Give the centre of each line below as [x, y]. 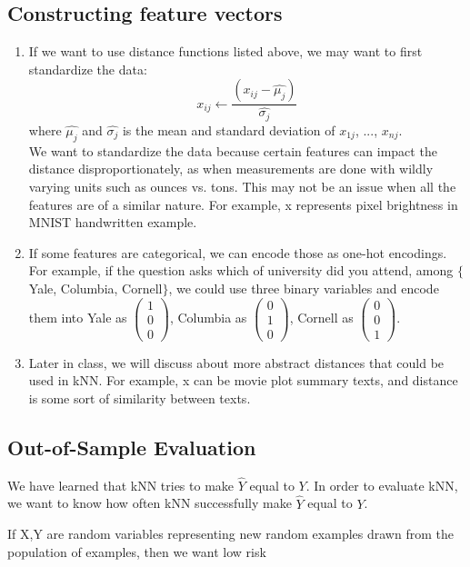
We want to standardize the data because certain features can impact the [233, 150]
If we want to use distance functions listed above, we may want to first [225, 51]
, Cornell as [321, 318]
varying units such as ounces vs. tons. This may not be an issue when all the [242, 186]
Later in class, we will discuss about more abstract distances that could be [236, 362]
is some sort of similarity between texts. [140, 398]
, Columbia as [208, 318]
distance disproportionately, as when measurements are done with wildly [231, 169]
